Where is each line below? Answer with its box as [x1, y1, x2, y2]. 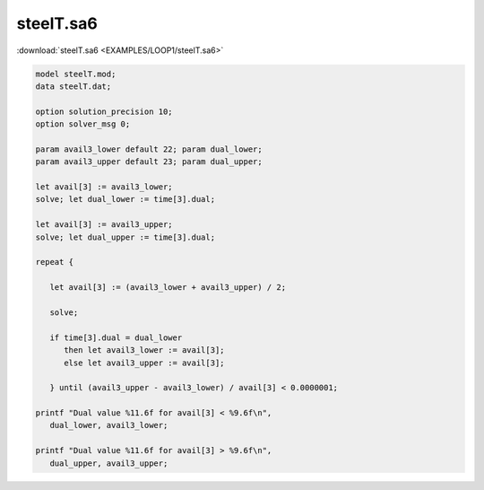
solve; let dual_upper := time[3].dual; [35, 232, 215, 242]
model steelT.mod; [35, 68, 117, 79]
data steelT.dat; [35, 81, 112, 92]
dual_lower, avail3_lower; [49, 420, 169, 431]
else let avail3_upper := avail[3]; [64, 357, 225, 368]
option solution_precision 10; [35, 106, 174, 117]
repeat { [35, 257, 74, 267]
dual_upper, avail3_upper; [49, 458, 169, 468]
